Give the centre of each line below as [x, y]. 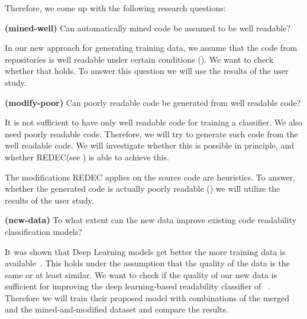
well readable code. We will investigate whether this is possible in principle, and [149, 145]
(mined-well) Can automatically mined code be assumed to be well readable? [148, 28]
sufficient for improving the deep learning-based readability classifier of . [138, 286]
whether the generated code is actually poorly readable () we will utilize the [143, 188]
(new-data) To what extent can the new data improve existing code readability [151, 220]
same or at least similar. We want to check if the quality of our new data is [141, 274]
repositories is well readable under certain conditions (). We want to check [139, 59]
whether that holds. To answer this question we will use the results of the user [147, 71]
